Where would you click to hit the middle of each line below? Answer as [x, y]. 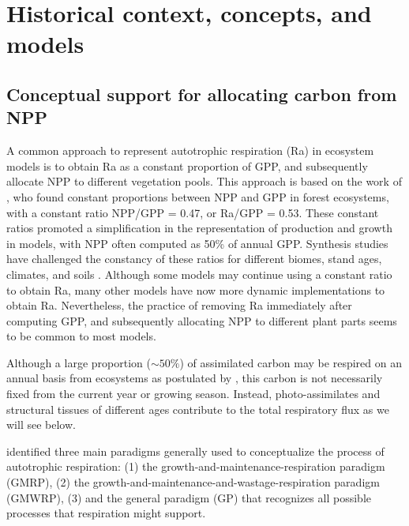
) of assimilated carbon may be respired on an [291, 362]
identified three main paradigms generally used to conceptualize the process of [195, 451]
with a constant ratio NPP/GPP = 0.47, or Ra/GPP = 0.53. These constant [193, 212]
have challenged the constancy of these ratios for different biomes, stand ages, [194, 259]
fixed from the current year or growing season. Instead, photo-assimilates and [193, 394]
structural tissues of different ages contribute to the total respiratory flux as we [198, 409]
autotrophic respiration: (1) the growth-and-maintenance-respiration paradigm [196, 466]
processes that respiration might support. [106, 513]
